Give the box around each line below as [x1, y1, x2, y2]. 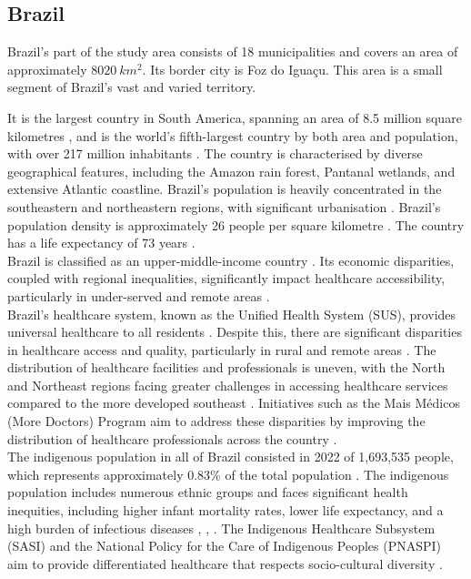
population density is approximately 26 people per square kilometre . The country [7, 215, 465, 234]
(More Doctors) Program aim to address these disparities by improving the [7, 411, 426, 431]
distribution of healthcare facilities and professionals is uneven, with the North [7, 358, 446, 377]
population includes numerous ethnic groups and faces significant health [7, 482, 408, 502]
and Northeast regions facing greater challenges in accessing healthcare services [7, 375, 448, 394]
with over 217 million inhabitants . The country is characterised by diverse [7, 144, 423, 163]
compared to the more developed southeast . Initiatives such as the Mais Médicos [7, 393, 460, 412]
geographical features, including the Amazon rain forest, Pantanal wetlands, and [7, 161, 456, 180]
